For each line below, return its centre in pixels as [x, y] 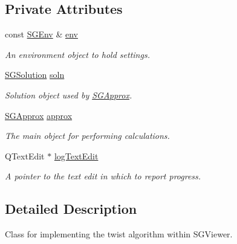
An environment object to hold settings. [77, 54]
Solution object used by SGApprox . [69, 95]
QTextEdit [25, 156]
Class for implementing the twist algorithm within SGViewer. [119, 234]
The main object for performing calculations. [87, 136]
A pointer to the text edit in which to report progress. [103, 176]
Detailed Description [71, 209]
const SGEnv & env [41, 34]
